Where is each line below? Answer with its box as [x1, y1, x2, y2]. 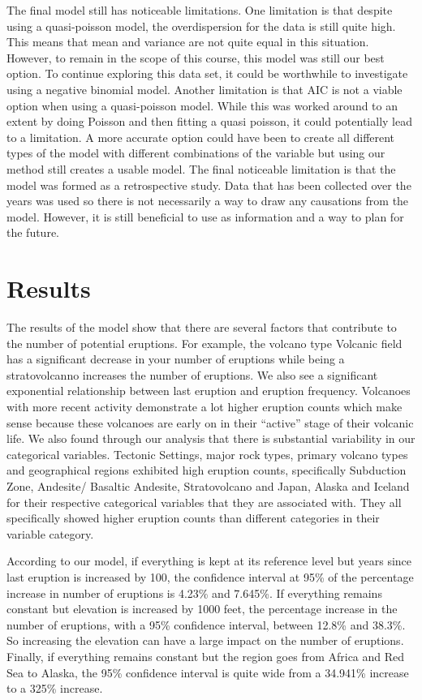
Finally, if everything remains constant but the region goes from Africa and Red [6, 647, 405, 664]
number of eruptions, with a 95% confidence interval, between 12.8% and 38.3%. [6, 616, 406, 633]
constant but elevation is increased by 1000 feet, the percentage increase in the [6, 600, 398, 617]
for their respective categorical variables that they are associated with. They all [6, 493, 402, 510]
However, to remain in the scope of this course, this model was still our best [6, 49, 385, 66]
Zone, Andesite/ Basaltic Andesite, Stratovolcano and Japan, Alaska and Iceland [6, 477, 410, 494]
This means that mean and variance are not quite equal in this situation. [6, 33, 369, 50]
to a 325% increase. [6, 680, 103, 697]
